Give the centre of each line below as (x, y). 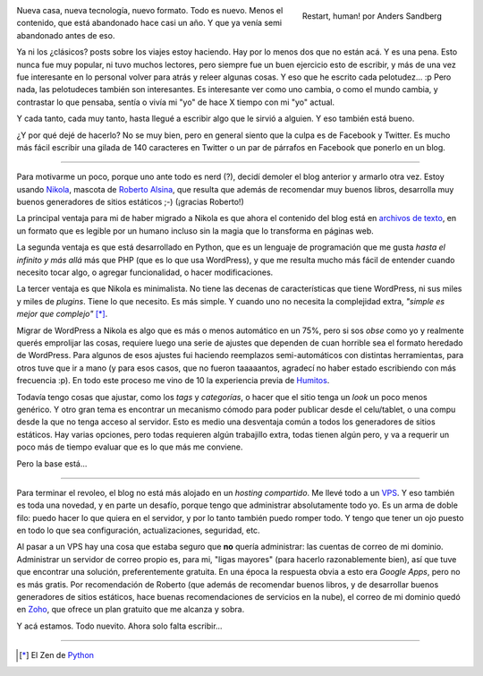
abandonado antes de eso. (66, 35)
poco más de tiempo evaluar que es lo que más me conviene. (130, 447)
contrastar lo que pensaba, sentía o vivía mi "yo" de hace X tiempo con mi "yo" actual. (176, 102)
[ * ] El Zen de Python (56, 655)
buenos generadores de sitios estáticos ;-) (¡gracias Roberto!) (131, 202)
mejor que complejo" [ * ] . (62, 314)
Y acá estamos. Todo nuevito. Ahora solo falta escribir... (119, 626)
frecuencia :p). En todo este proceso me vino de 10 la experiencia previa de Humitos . (173, 381)
